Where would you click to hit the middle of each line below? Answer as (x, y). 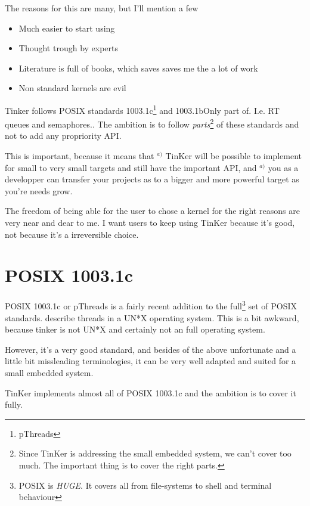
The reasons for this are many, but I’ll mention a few (102, 8)
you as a (283, 167)
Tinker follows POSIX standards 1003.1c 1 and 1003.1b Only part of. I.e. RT (142, 109)
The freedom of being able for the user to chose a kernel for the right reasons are (152, 211)
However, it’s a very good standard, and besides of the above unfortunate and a (151, 349)
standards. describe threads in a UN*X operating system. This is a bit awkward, (152, 317)
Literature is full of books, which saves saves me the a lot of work (138, 68)
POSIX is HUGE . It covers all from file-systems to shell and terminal (145, 485)
